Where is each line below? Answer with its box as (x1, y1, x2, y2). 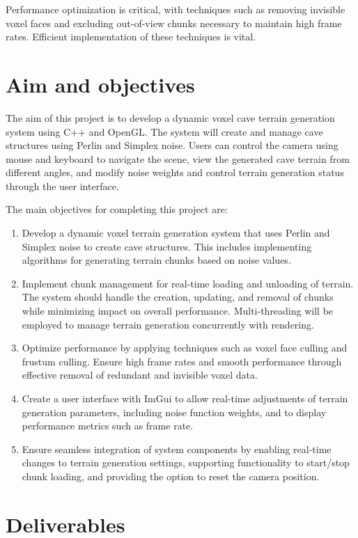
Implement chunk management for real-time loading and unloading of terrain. (22, 276, 354, 290)
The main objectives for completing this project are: (6, 202, 228, 216)
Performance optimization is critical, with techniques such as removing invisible (6, 2, 345, 16)
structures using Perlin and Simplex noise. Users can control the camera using (6, 138, 338, 152)
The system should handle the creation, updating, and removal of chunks (22, 290, 334, 304)
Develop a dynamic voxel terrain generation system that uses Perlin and (22, 226, 330, 240)
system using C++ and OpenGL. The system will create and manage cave (6, 124, 323, 139)
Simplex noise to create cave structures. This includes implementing (22, 239, 312, 253)
